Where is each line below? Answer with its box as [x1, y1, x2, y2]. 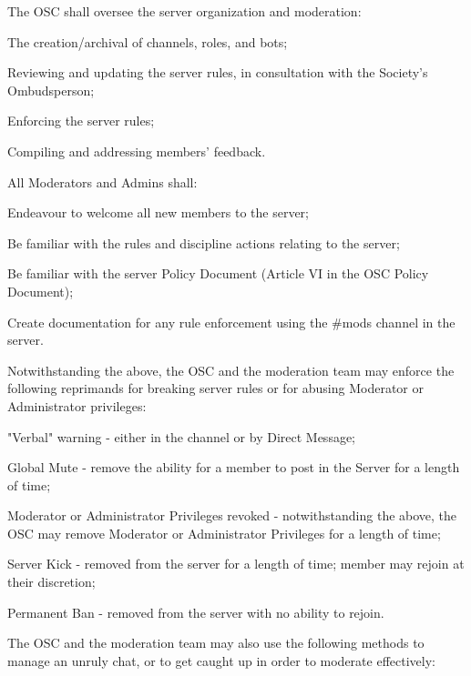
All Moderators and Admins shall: [7, 172, 198, 191]
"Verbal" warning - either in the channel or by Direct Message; [7, 427, 356, 446]
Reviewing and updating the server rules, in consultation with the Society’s [7, 63, 428, 82]
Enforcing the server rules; [7, 111, 155, 130]
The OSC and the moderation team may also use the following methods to [7, 633, 425, 652]
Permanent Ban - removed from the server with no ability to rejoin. [7, 602, 384, 621]
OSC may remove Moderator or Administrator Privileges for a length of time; [7, 523, 441, 542]
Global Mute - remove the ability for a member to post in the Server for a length [7, 458, 460, 477]
